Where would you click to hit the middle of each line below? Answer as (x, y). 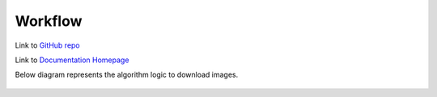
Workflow (49, 21)
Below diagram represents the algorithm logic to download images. (127, 75)
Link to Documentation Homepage (72, 60)
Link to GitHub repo (47, 45)
